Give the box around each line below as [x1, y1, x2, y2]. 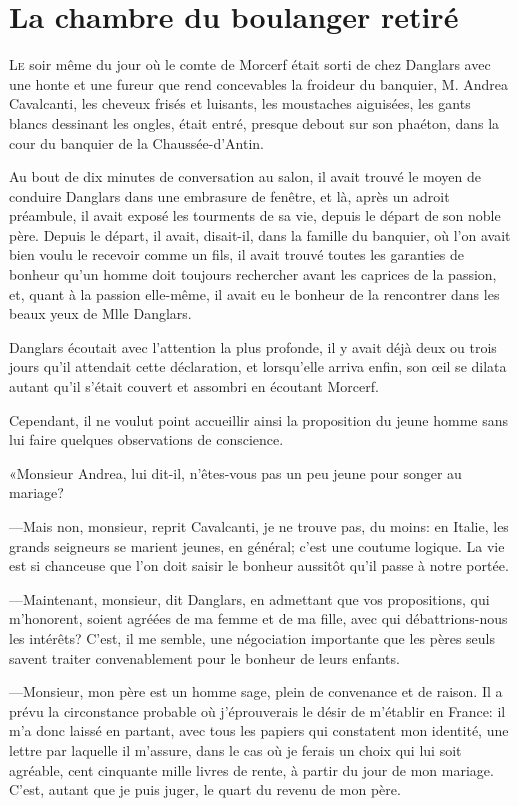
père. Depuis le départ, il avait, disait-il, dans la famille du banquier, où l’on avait [9, 224, 511, 245]
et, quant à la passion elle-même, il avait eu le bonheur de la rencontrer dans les [9, 283, 500, 304]
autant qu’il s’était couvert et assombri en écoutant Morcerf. [9, 376, 379, 397]
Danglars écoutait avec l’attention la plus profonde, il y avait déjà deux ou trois [9, 336, 497, 357]
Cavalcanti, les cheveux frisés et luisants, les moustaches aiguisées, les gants [9, 93, 471, 114]
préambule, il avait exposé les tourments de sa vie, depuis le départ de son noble [9, 205, 501, 226]
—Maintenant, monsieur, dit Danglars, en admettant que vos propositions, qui [9, 588, 490, 609]
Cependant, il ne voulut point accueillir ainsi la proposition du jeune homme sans [9, 409, 508, 430]
